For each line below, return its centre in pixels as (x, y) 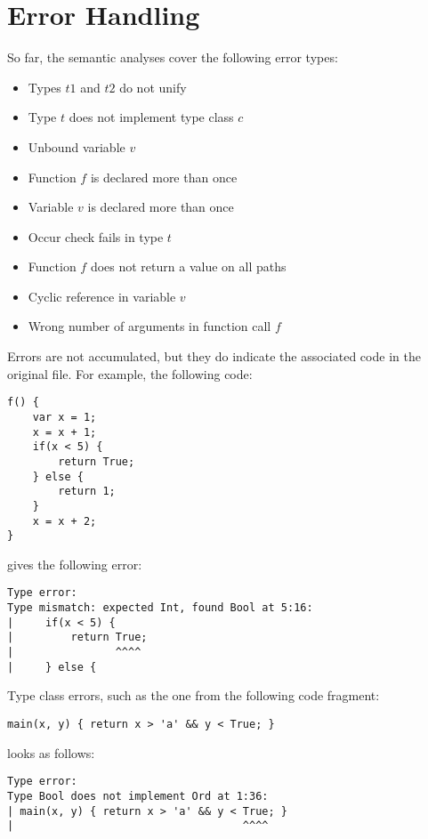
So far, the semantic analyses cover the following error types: (173, 57)
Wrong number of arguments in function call (149, 326)
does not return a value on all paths (188, 266)
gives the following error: (75, 564)
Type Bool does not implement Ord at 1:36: (138, 796)
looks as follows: (51, 752)
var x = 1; (65, 417)
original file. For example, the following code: (130, 373)
